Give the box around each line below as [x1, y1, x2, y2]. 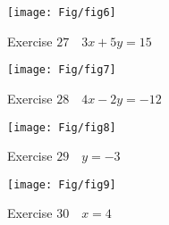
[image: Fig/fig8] [7, 121, 116, 134]
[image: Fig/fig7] [7, 63, 116, 77]
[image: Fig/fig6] [7, 6, 116, 19]
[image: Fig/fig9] [7, 178, 116, 191]
